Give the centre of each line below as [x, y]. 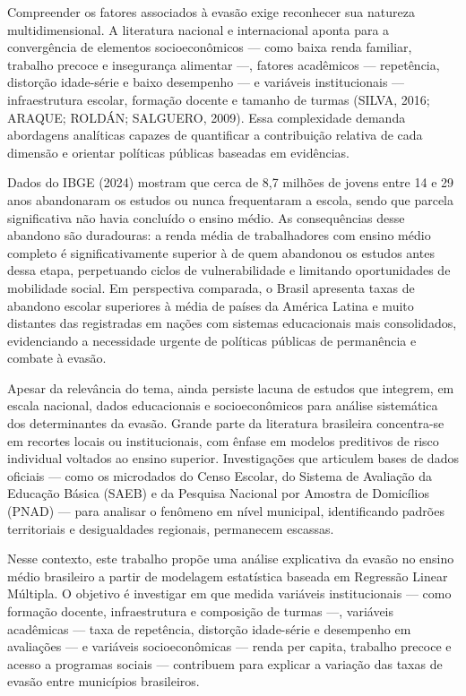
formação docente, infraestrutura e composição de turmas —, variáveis [201, 611]
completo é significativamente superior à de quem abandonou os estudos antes [221, 252]
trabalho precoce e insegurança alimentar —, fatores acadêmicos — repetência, [224, 64]
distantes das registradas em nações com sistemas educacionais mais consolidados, [232, 323]
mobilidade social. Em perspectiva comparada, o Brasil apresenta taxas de [211, 287]
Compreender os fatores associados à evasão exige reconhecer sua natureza [211, 12]
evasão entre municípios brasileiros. [104, 681]
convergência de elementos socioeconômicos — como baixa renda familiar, [210, 47]
